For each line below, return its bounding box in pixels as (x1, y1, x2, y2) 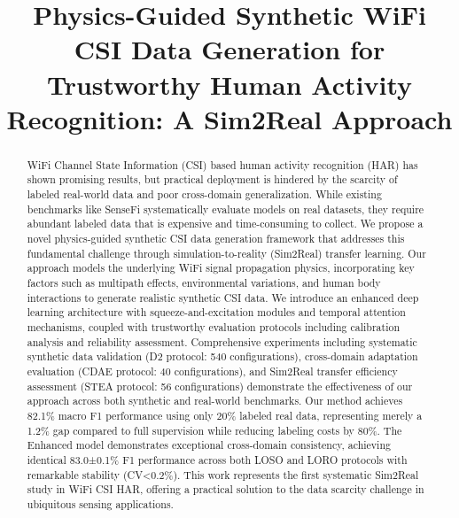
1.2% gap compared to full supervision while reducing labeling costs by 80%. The (27, 422, 402, 437)
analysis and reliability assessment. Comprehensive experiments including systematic (27, 334, 417, 349)
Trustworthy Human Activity (46, 66, 413, 102)
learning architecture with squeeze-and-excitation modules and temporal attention (27, 305, 406, 320)
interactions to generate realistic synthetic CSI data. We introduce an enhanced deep (27, 290, 419, 305)
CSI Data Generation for (74, 31, 385, 67)
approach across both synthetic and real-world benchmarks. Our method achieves (27, 393, 403, 408)
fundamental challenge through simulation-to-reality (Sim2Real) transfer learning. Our (27, 245, 426, 260)
